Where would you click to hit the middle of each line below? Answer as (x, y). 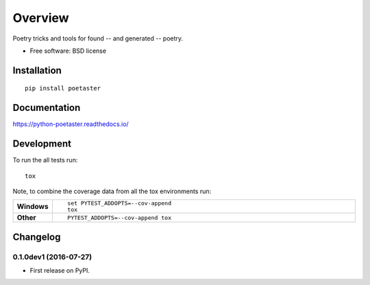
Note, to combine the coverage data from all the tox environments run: (112, 191)
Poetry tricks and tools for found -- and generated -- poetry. (98, 38)
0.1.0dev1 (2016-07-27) (52, 257)
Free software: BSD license (68, 51)
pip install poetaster (63, 88)
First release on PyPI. (60, 271)
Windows (33, 207)
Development (42, 144)
